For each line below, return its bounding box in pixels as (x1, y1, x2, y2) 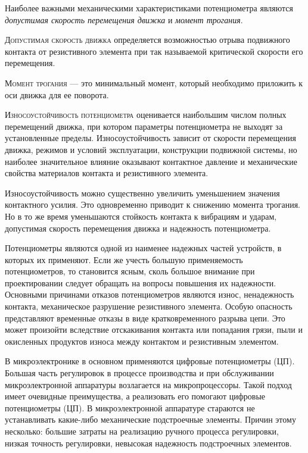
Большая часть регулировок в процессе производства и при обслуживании (5, 367, 274, 379)
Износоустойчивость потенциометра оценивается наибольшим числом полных (5, 108, 287, 121)
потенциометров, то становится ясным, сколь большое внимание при (5, 265, 255, 277)
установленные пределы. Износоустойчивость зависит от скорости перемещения (5, 132, 296, 144)
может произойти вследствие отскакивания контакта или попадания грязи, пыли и (5, 323, 303, 336)
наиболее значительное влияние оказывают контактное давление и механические (5, 155, 297, 167)
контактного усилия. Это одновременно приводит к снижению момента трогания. (5, 198, 300, 211)
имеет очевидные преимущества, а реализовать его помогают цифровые (5, 390, 265, 402)
